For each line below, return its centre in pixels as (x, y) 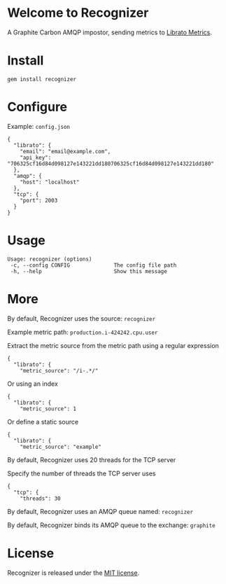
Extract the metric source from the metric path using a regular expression (113, 345)
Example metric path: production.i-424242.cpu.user (83, 332)
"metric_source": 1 (48, 409)
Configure (37, 107)
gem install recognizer (42, 79)
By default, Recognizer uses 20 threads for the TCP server (92, 459)
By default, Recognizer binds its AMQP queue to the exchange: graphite (111, 525)
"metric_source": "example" (61, 447)
